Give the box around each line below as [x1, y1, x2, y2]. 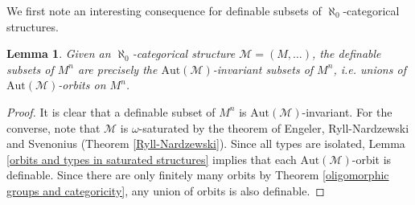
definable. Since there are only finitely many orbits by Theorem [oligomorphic [6, 166, 389, 183]
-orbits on [58, 76, 106, 93]
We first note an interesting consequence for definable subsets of [6, 2, 322, 18]
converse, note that [6, 119, 101, 136]
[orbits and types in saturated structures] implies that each [6, 150, 297, 167]
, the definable [312, 45, 381, 62]
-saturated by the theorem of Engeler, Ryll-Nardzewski [138, 119, 409, 136]
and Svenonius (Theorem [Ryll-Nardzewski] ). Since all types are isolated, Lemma [6, 135, 405, 152]
